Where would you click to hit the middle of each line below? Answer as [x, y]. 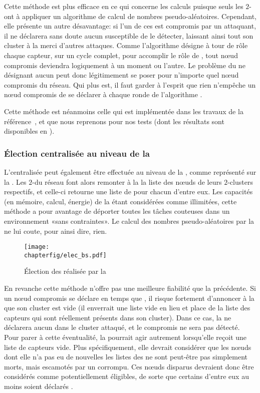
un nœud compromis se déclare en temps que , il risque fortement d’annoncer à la [129, 298]
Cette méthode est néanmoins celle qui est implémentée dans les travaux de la [124, 111]
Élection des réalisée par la [65, 271]
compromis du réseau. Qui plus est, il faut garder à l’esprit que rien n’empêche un [130, 84]
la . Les [15, 181]
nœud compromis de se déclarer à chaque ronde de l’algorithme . [103, 94]
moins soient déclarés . [39, 386]
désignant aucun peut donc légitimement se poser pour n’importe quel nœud [121, 75]
